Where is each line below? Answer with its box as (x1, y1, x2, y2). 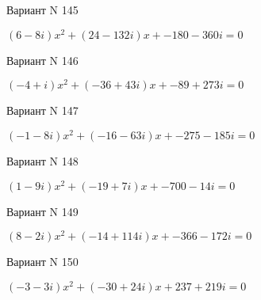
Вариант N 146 (6, 51, 79, 68)
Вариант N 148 (6, 153, 79, 169)
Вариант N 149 (6, 203, 79, 219)
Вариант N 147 (6, 102, 79, 119)
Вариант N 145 (6, 2, 79, 17)
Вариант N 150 (6, 253, 79, 270)
